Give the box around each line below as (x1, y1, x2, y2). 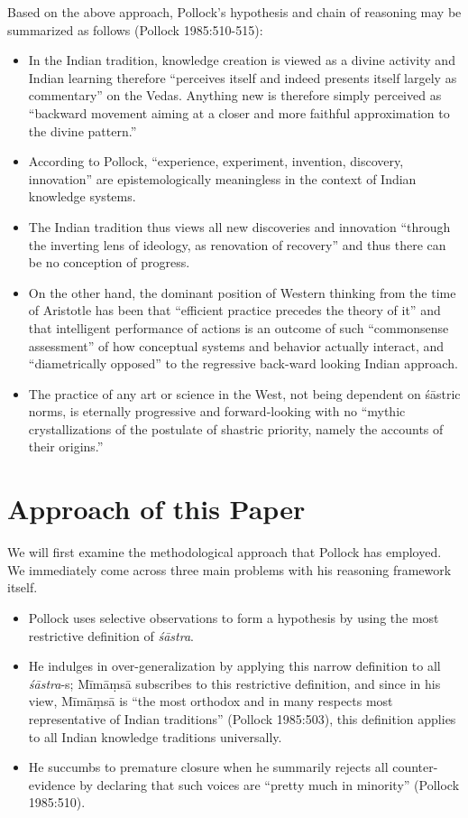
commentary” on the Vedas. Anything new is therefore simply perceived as (28, 86, 442, 105)
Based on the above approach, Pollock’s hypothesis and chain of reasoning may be (7, 3, 462, 21)
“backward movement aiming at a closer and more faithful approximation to (28, 103, 450, 122)
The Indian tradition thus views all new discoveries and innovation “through (28, 217, 451, 236)
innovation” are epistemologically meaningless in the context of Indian (28, 169, 417, 188)
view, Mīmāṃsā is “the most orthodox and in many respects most (28, 692, 393, 711)
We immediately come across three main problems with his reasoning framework (7, 560, 452, 579)
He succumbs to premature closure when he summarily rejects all (28, 758, 389, 776)
